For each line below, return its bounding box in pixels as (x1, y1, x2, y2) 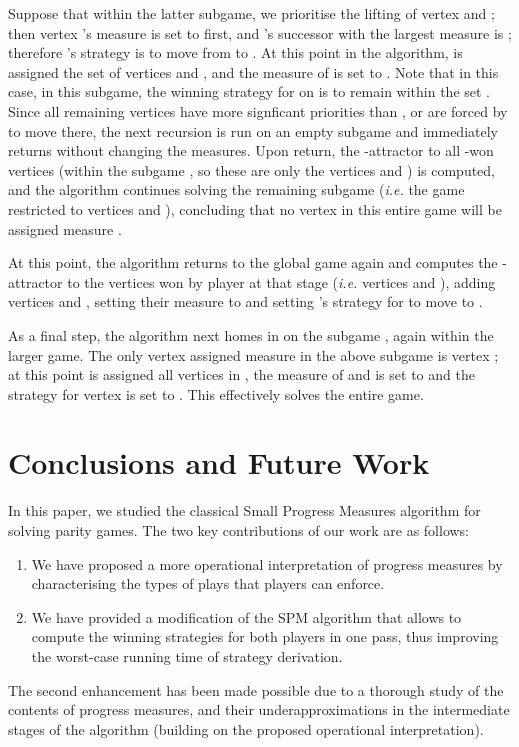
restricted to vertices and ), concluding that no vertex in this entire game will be (8, 198, 502, 219)
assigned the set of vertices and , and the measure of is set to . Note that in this (8, 61, 499, 82)
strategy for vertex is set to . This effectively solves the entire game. (8, 383, 424, 404)
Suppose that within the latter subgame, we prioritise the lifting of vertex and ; (8, 3, 495, 23)
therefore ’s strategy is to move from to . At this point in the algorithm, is (8, 42, 463, 63)
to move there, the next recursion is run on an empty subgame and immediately (8, 120, 498, 141)
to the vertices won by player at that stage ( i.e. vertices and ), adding (67, 271, 496, 292)
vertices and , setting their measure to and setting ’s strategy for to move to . (8, 291, 483, 312)
